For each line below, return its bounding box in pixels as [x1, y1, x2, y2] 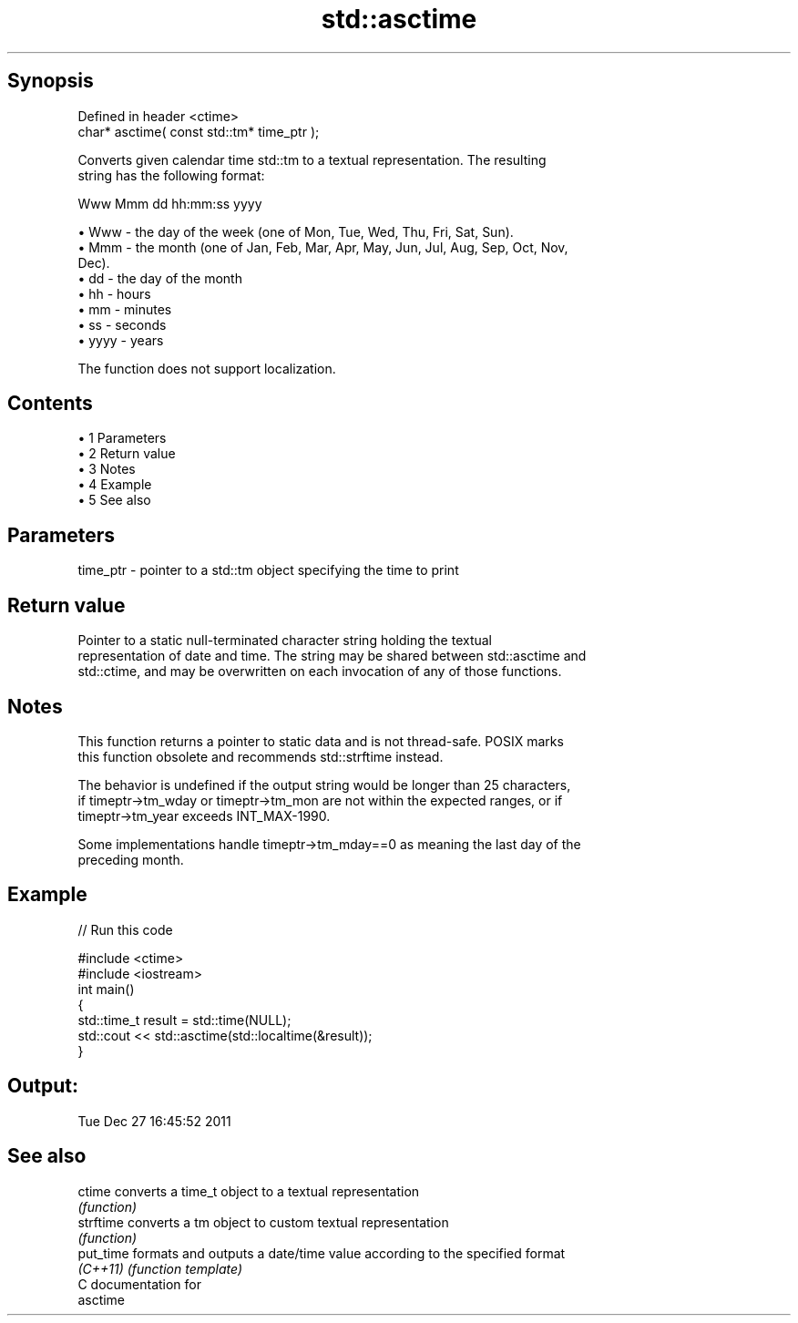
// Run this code [77, 921, 173, 938]
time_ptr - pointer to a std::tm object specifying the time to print [77, 562, 459, 579]
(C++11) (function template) [77, 1260, 243, 1277]
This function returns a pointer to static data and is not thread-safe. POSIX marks [77, 733, 564, 749]
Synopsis [7, 69, 94, 93]
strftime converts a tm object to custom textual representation [77, 1214, 449, 1230]
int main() [77, 980, 135, 997]
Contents [7, 392, 93, 415]
